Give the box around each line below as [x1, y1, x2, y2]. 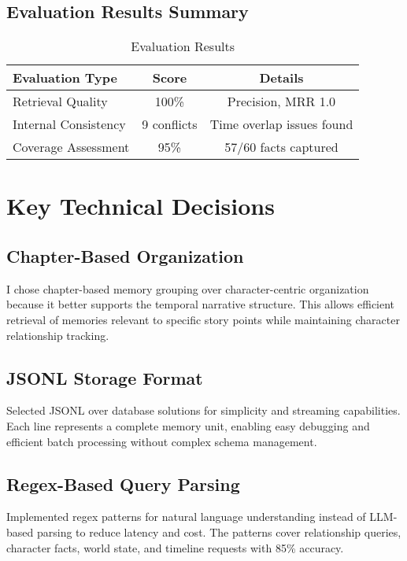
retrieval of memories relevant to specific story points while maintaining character [6, 311, 400, 327]
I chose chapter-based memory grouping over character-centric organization [6, 280, 369, 297]
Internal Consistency [13, 115, 126, 134]
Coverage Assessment [13, 138, 130, 157]
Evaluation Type [13, 68, 117, 87]
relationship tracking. [6, 327, 109, 343]
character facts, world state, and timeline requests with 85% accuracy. [6, 539, 344, 555]
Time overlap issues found [209, 115, 353, 134]
